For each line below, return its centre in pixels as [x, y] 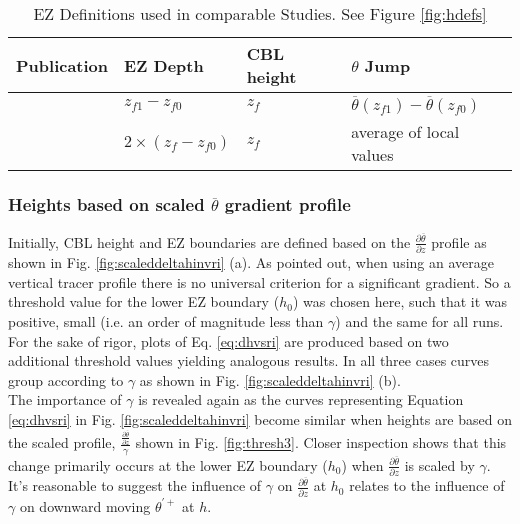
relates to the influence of [427, 485]
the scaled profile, [62, 442]
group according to [66, 379]
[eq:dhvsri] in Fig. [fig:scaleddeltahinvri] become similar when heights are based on [260, 418]
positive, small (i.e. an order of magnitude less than [166, 320]
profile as [459, 241]
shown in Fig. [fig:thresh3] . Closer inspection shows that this [321, 442]
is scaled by [439, 464]
